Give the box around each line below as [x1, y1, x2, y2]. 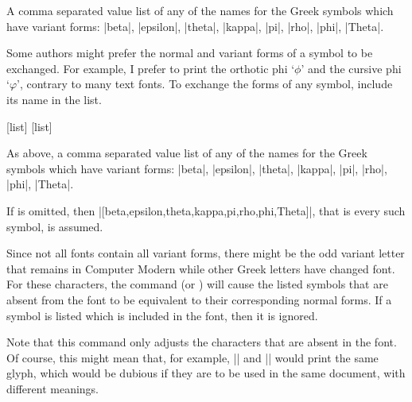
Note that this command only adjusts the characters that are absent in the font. [6, 334, 397, 350]
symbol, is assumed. [6, 218, 103, 234]
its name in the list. [6, 91, 102, 107]
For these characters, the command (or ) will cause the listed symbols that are [6, 276, 388, 292]
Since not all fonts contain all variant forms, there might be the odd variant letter [6, 245, 405, 261]
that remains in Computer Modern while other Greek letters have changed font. [6, 260, 395, 276]
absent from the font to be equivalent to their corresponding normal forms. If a [6, 291, 392, 307]
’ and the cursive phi [301, 60, 402, 76]
